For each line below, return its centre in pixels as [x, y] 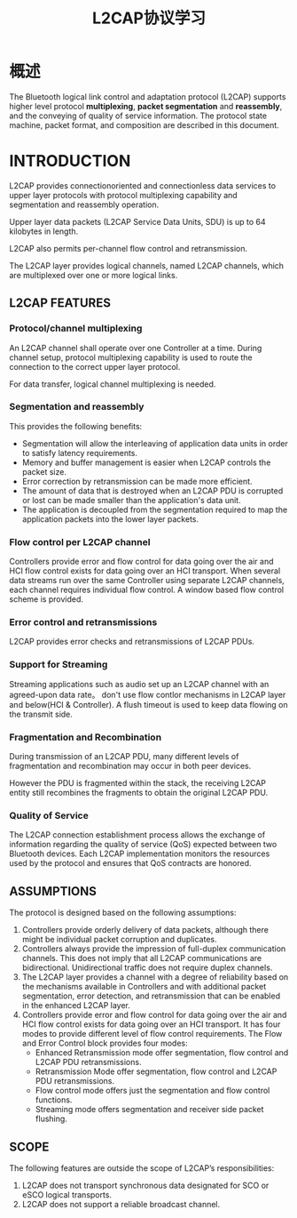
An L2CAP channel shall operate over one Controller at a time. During [136, 348]
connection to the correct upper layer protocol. [95, 366]
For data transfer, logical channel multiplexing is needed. [113, 384]
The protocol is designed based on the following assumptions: [123, 913]
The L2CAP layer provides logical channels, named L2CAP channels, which [147, 265]
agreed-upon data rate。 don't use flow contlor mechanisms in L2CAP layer [148, 694]
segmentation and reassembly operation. [84, 204]
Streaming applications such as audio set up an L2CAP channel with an [139, 684]
